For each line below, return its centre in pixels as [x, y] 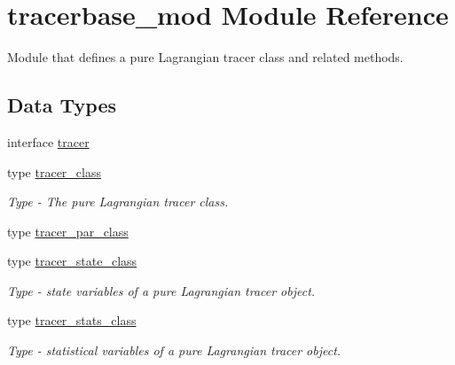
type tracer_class [54, 171]
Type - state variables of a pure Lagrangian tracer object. [161, 290]
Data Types [62, 105]
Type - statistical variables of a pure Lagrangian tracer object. [174, 350]
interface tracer [48, 141]
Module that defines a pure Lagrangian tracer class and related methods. [205, 57]
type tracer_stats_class [72, 320]
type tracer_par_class [68, 231]
